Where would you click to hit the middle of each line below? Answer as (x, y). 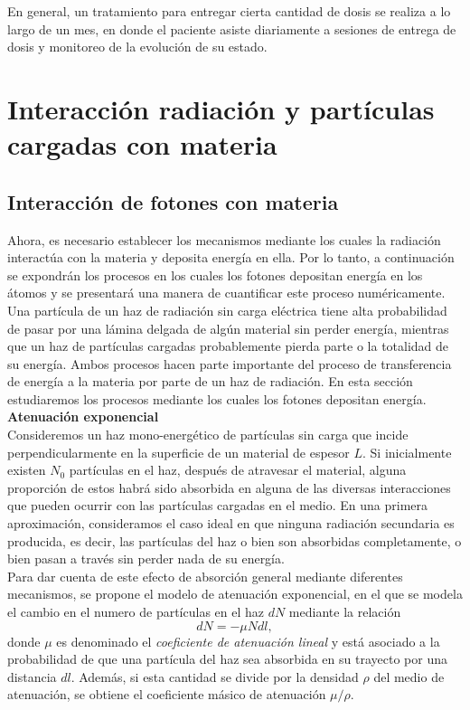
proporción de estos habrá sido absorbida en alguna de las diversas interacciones (229, 487)
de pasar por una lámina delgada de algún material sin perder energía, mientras (228, 328)
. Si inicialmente (407, 452)
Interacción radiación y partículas (221, 108)
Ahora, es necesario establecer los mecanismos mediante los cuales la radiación (224, 239)
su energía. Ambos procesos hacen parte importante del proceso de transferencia (230, 363)
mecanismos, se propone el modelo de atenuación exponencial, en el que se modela (235, 594)
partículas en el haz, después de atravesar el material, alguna (238, 470)
